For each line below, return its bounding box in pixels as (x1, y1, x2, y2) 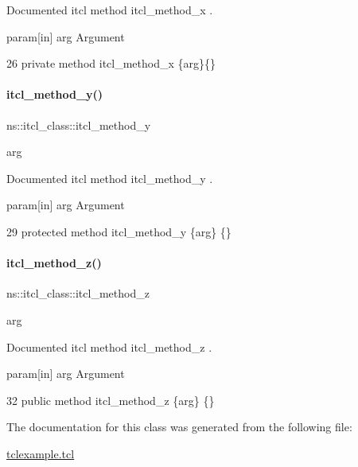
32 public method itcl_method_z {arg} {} (6, 391, 215, 408)
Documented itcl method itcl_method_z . (6, 338, 212, 355)
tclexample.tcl (6, 445, 75, 461)
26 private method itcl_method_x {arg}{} (6, 55, 216, 72)
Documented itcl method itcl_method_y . (6, 169, 213, 186)
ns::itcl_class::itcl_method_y (6, 116, 151, 133)
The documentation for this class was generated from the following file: (6, 418, 352, 435)
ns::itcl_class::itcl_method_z (6, 285, 150, 302)
